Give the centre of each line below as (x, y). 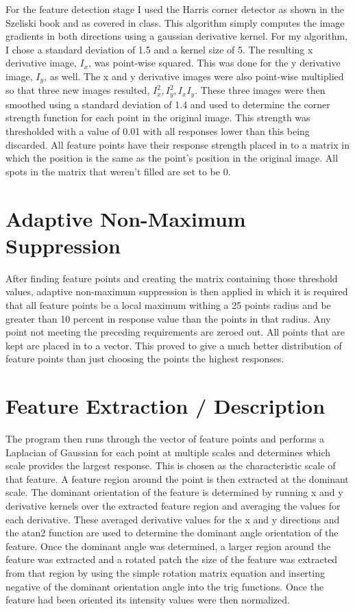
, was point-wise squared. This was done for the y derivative (215, 63)
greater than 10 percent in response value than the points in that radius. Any (168, 318)
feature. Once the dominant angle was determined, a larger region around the (168, 546)
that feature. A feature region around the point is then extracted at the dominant (177, 478)
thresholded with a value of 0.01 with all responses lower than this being (158, 131)
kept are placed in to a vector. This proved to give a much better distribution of (174, 345)
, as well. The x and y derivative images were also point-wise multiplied (194, 76)
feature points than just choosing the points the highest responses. (145, 359)
